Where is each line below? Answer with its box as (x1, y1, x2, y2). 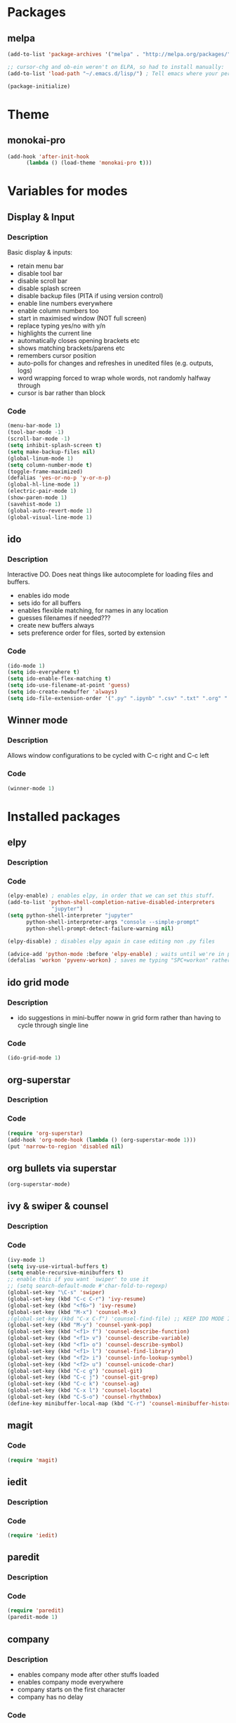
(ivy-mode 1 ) (7, 1256, 46, 1263)
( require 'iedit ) (7, 1532, 58, 1539)
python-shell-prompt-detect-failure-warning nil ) (25, 925, 174, 932)
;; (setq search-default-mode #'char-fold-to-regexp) (7, 1282, 169, 1290)
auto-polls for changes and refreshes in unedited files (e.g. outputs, (17, 359, 214, 368)
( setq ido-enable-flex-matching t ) (7, 676, 112, 683)
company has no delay (17, 1692, 84, 1701)
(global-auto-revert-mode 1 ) (7, 507, 93, 514)
